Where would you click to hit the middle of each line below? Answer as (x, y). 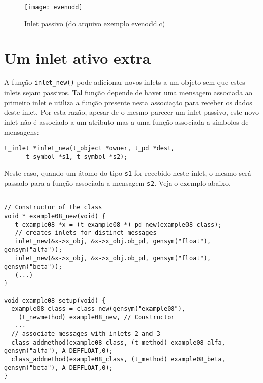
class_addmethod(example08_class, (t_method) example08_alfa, (118, 342)
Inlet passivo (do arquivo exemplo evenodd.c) (95, 23)
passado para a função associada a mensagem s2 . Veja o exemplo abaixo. (117, 182)
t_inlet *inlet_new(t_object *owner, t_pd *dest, (89, 148)
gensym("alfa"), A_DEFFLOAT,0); (59, 351)
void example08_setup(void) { (55, 300)
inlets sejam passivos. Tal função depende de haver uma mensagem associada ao (128, 92)
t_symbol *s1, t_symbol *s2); (77, 157)
